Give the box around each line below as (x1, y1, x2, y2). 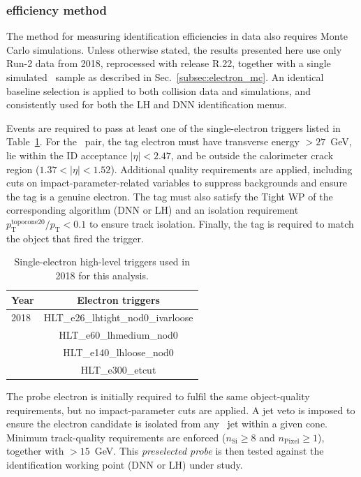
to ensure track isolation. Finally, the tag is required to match (89, 216, 354, 230)
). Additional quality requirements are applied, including (110, 161, 353, 176)
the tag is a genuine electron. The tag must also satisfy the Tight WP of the (6, 189, 333, 203)
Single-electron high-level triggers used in (14, 254, 190, 269)
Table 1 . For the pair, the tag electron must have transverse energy (6, 134, 300, 149)
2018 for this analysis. (55, 267, 149, 282)
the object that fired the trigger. (6, 230, 144, 245)
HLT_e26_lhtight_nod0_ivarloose (43, 310, 193, 325)
